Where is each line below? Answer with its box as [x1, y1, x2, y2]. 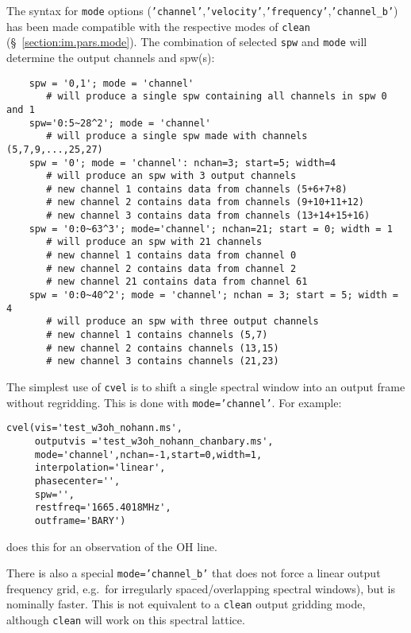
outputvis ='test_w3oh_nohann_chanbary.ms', [34, 435, 274, 447]
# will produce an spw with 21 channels [46, 236, 263, 248]
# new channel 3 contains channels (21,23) [46, 355, 279, 367]
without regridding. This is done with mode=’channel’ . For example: [6, 394, 342, 410]
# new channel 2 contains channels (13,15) [46, 342, 279, 354]
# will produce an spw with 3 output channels [46, 170, 297, 182]
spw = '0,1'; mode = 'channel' [29, 77, 194, 89]
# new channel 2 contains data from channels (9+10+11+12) [46, 196, 365, 208]
